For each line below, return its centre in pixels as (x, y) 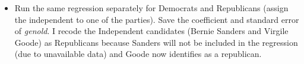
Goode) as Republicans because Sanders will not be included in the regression (156, 42)
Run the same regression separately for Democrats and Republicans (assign (151, 8)
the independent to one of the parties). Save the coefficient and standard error (157, 19)
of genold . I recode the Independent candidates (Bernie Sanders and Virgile (151, 31)
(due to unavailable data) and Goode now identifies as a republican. (138, 54)
